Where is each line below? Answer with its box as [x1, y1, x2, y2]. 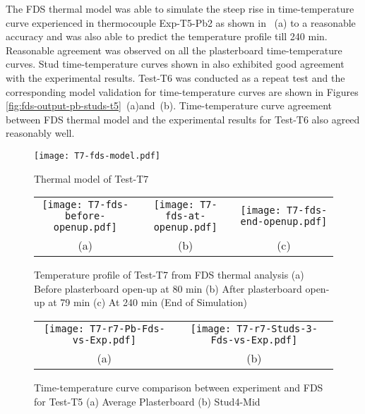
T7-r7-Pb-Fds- [90, 322, 165, 334]
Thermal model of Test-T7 [34, 171, 149, 185]
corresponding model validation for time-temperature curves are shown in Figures [6, 84, 359, 99]
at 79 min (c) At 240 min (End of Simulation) [48, 295, 247, 310]
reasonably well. [6, 126, 75, 140]
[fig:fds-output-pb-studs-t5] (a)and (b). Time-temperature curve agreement [6, 98, 333, 113]
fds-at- [165, 210, 206, 222]
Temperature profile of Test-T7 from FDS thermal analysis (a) [34, 267, 304, 282]
